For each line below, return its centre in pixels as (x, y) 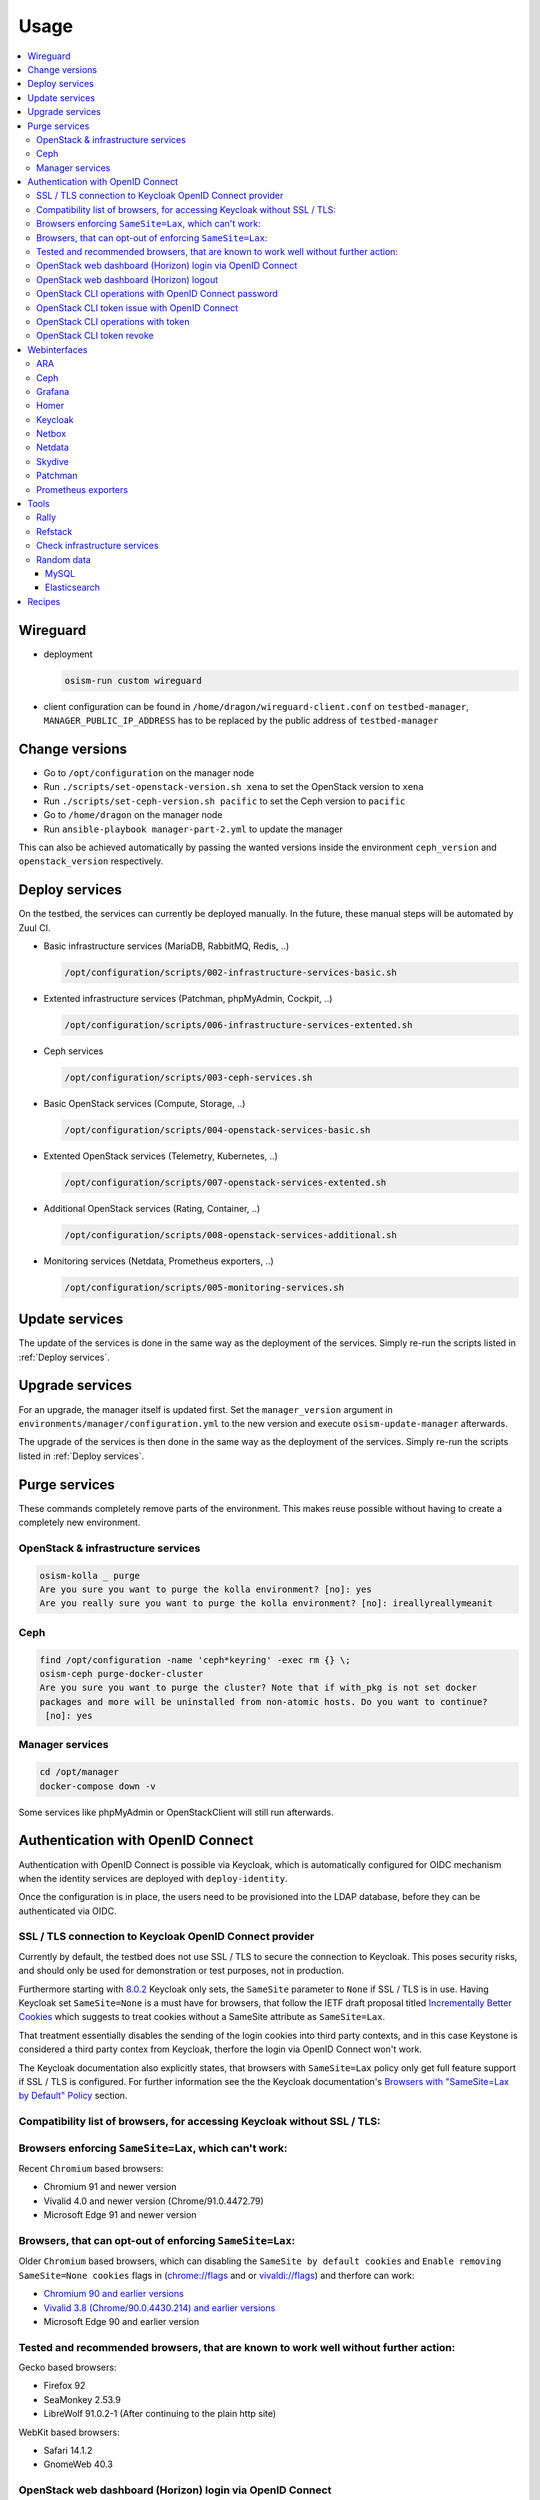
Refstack (54, 531)
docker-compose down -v (98, 1786)
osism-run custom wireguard (133, 680)
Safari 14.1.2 (68, 2450)
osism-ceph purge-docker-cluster (121, 1673)
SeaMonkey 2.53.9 (82, 2399)
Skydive (52, 461)
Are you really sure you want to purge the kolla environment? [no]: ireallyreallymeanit (266, 1603)
